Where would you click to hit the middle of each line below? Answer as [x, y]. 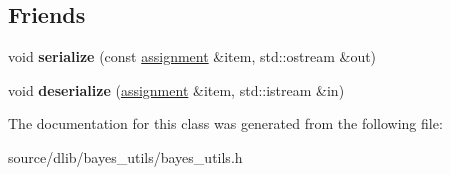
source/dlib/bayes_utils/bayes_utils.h [125, 156]
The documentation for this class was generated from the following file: [225, 123]
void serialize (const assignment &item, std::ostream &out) [192, 56]
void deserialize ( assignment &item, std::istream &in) [176, 89]
